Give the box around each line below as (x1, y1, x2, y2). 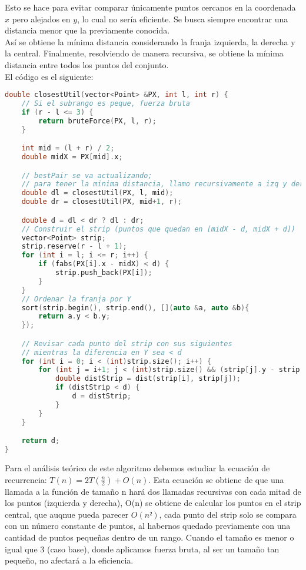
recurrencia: (5, 473, 47, 485)
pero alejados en (12, 12, 71, 25)
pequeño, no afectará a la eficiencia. (5, 554, 134, 566)
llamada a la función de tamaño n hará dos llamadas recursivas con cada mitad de (5, 485, 301, 497)
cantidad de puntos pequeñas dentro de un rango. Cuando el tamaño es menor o (5, 531, 294, 543)
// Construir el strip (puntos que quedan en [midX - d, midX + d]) (21, 224, 295, 233)
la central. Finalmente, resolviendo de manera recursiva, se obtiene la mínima (5, 47, 284, 59)
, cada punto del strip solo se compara (159, 508, 297, 520)
